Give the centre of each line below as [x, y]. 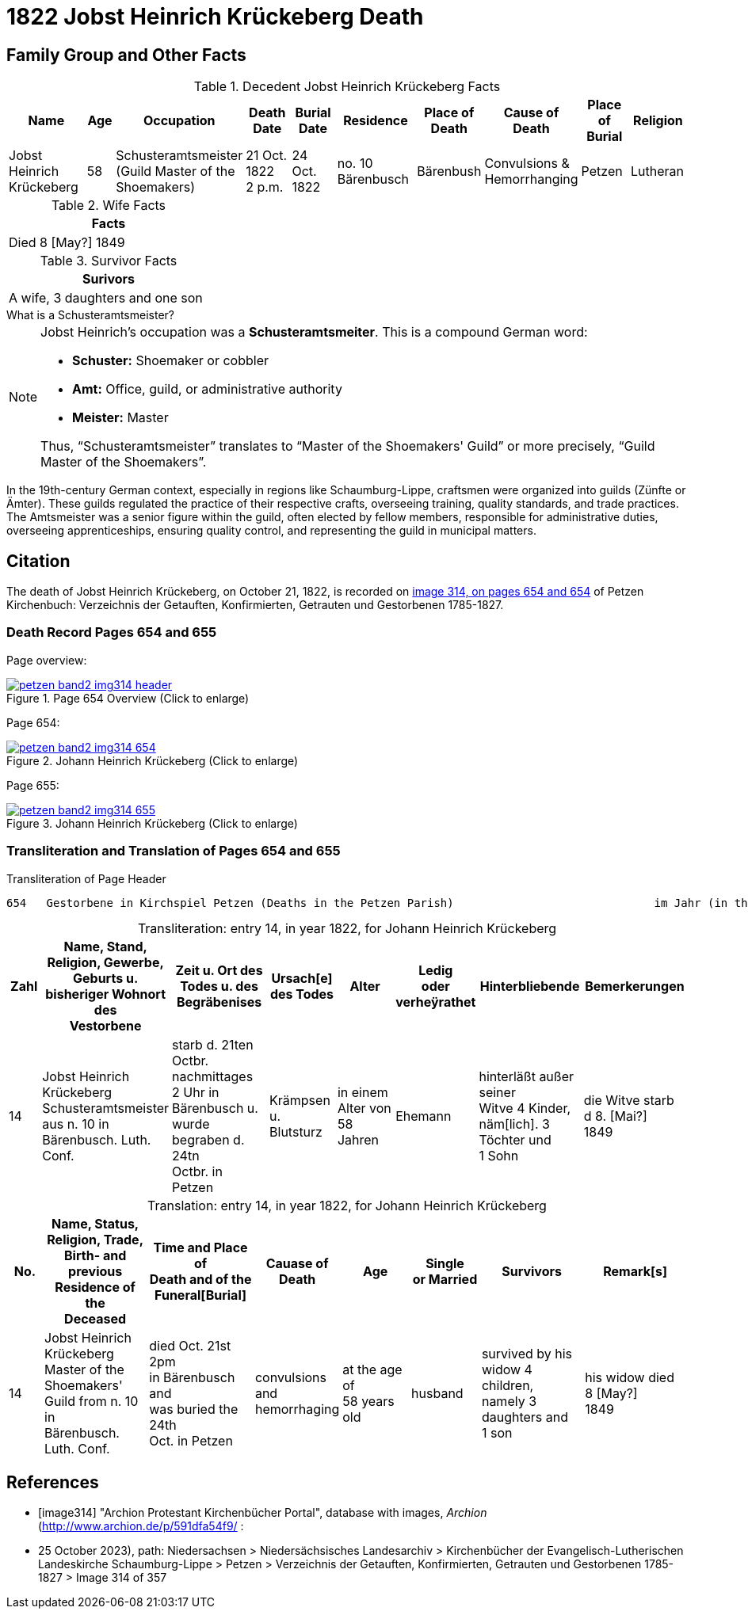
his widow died [630, 1377]
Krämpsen [300, 1100]
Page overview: [47, 660]
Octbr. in [197, 1171]
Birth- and [95, 1255]
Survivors [532, 1271]
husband [437, 1393]
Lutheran [657, 171]
